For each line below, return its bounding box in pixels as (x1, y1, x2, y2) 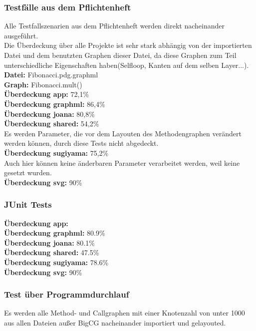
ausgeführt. (4, 30, 38, 40)
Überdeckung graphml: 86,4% (4, 98, 105, 109)
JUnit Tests (4, 198, 52, 211)
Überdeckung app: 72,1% (4, 89, 89, 99)
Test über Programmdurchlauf (4, 288, 129, 301)
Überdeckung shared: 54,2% (4, 118, 99, 129)
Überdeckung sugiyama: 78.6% (4, 257, 109, 267)
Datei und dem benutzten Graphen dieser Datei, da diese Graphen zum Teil (4, 50, 237, 60)
